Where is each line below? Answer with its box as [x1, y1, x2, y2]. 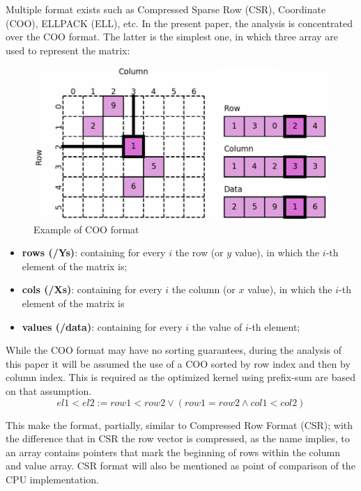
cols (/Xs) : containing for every [22, 282, 162, 297]
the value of [192, 319, 243, 334]
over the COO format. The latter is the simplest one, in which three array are [6, 29, 338, 44]
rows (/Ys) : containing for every [22, 245, 166, 260]
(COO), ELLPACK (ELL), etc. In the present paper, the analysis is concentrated [6, 15, 353, 30]
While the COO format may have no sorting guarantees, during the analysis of [6, 343, 341, 357]
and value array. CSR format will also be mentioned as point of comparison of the [6, 458, 355, 473]
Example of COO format [33, 221, 139, 236]
